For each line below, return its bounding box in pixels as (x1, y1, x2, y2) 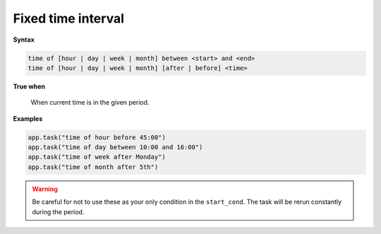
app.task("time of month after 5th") (28, 163, 159, 171)
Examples (13, 114, 43, 123)
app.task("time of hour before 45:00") (28, 133, 166, 141)
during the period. (32, 207, 85, 216)
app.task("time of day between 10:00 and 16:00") (28, 144, 203, 151)
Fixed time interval (13, 11, 125, 26)
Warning (32, 185, 58, 193)
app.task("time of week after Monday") (28, 153, 166, 161)
